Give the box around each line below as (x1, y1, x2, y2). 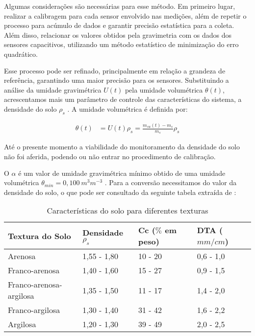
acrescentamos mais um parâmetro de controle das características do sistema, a (4, 94, 242, 104)
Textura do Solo (8, 230, 71, 241)
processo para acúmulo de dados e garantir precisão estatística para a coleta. (4, 20, 234, 30)
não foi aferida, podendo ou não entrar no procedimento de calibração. (4, 151, 216, 161)
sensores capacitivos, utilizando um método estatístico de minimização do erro (4, 39, 239, 49)
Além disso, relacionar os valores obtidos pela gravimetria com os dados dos (4, 29, 231, 40)
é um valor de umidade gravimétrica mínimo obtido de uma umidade (18, 168, 226, 178)
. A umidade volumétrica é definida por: (67, 103, 188, 114)
